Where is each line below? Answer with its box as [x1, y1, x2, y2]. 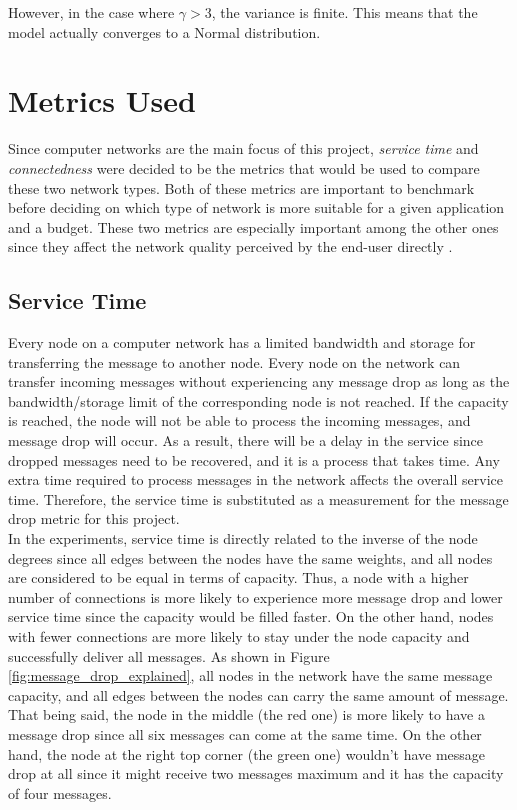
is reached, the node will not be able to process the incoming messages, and [8, 410, 471, 431]
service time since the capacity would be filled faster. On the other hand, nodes [8, 606, 494, 627]
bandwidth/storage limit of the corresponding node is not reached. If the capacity [8, 390, 509, 411]
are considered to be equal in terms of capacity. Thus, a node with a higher [8, 567, 469, 588]
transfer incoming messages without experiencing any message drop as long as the [8, 371, 510, 392]
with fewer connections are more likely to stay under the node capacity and [8, 625, 470, 646]
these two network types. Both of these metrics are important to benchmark [8, 177, 475, 198]
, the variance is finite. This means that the [211, 2, 478, 22]
